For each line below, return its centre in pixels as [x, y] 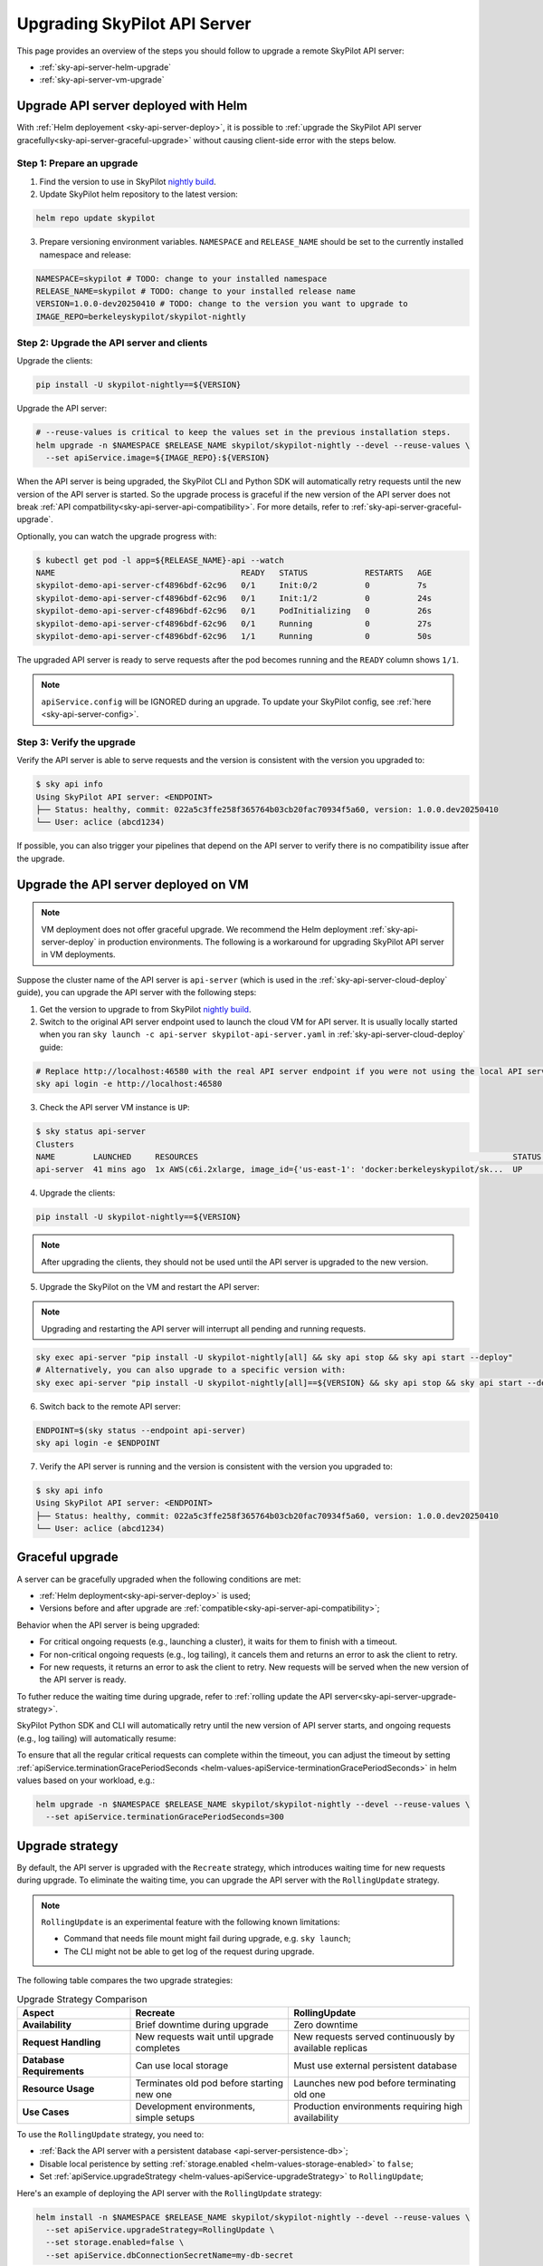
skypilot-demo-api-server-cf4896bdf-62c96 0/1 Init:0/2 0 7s [231, 586]
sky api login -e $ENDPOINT [98, 1443]
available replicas [331, 2048]
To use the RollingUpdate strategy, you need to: [110, 2135]
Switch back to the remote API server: [110, 1406]
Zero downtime [326, 2025]
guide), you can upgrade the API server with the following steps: [137, 993]
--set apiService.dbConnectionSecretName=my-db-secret [170, 2255]
